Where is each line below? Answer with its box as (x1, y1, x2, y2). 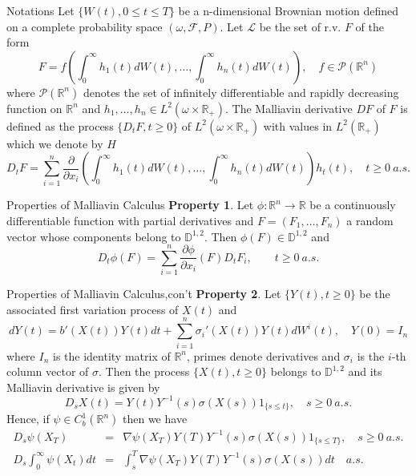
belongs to (270, 363, 321, 380)
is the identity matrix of (52, 347, 171, 364)
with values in (263, 117, 333, 134)
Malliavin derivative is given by (6, 378, 160, 395)
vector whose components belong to (6, 228, 181, 244)
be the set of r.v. (259, 18, 341, 34)
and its (348, 363, 382, 380)
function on (6, 99, 63, 116)
